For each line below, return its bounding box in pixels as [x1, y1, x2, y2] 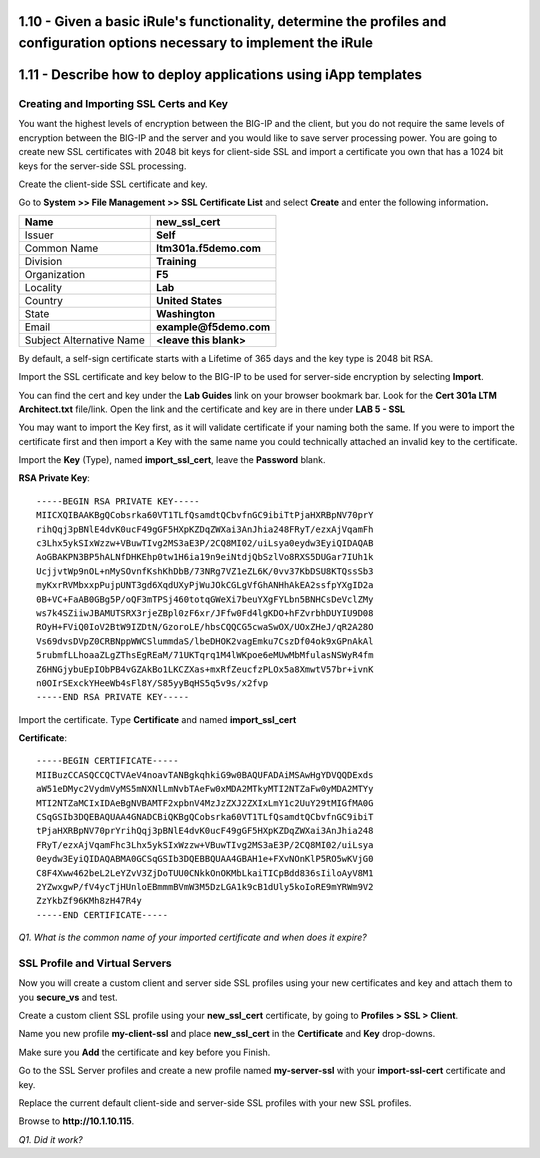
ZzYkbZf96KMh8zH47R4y [36, 895, 142, 907]
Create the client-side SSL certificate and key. [18, 178, 209, 190]
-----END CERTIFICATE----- [36, 909, 169, 920]
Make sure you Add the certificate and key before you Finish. [18, 1046, 271, 1058]
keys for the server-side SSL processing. [18, 160, 187, 172]
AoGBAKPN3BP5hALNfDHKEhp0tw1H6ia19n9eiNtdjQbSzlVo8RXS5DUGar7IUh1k [36, 551, 374, 563]
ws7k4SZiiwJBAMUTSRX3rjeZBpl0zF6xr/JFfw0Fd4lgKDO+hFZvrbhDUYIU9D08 [36, 607, 374, 619]
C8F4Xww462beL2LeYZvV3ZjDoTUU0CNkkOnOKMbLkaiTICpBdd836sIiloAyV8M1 [36, 867, 374, 879]
